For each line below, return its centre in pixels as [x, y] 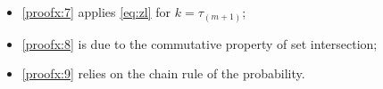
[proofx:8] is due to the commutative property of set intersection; [200, 43]
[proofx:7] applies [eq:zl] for [96, 12]
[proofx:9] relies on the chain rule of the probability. [163, 73]
